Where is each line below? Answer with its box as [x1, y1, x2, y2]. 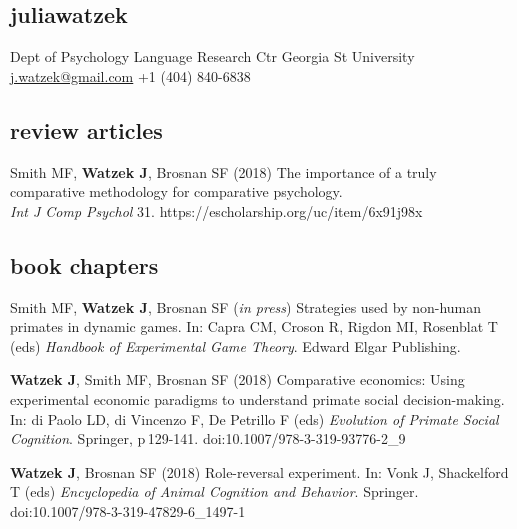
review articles [10, 114, 163, 145]
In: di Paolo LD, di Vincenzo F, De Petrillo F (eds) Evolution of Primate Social [10, 408, 499, 429]
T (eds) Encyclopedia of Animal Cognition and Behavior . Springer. [10, 481, 419, 502]
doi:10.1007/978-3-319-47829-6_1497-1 [10, 500, 246, 521]
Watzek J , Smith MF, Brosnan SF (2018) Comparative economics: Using [10, 369, 465, 390]
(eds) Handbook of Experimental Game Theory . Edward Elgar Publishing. [10, 335, 461, 356]
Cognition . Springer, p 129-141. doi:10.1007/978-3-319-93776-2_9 [10, 428, 406, 449]
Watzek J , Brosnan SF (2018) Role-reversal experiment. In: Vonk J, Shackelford [10, 461, 509, 482]
